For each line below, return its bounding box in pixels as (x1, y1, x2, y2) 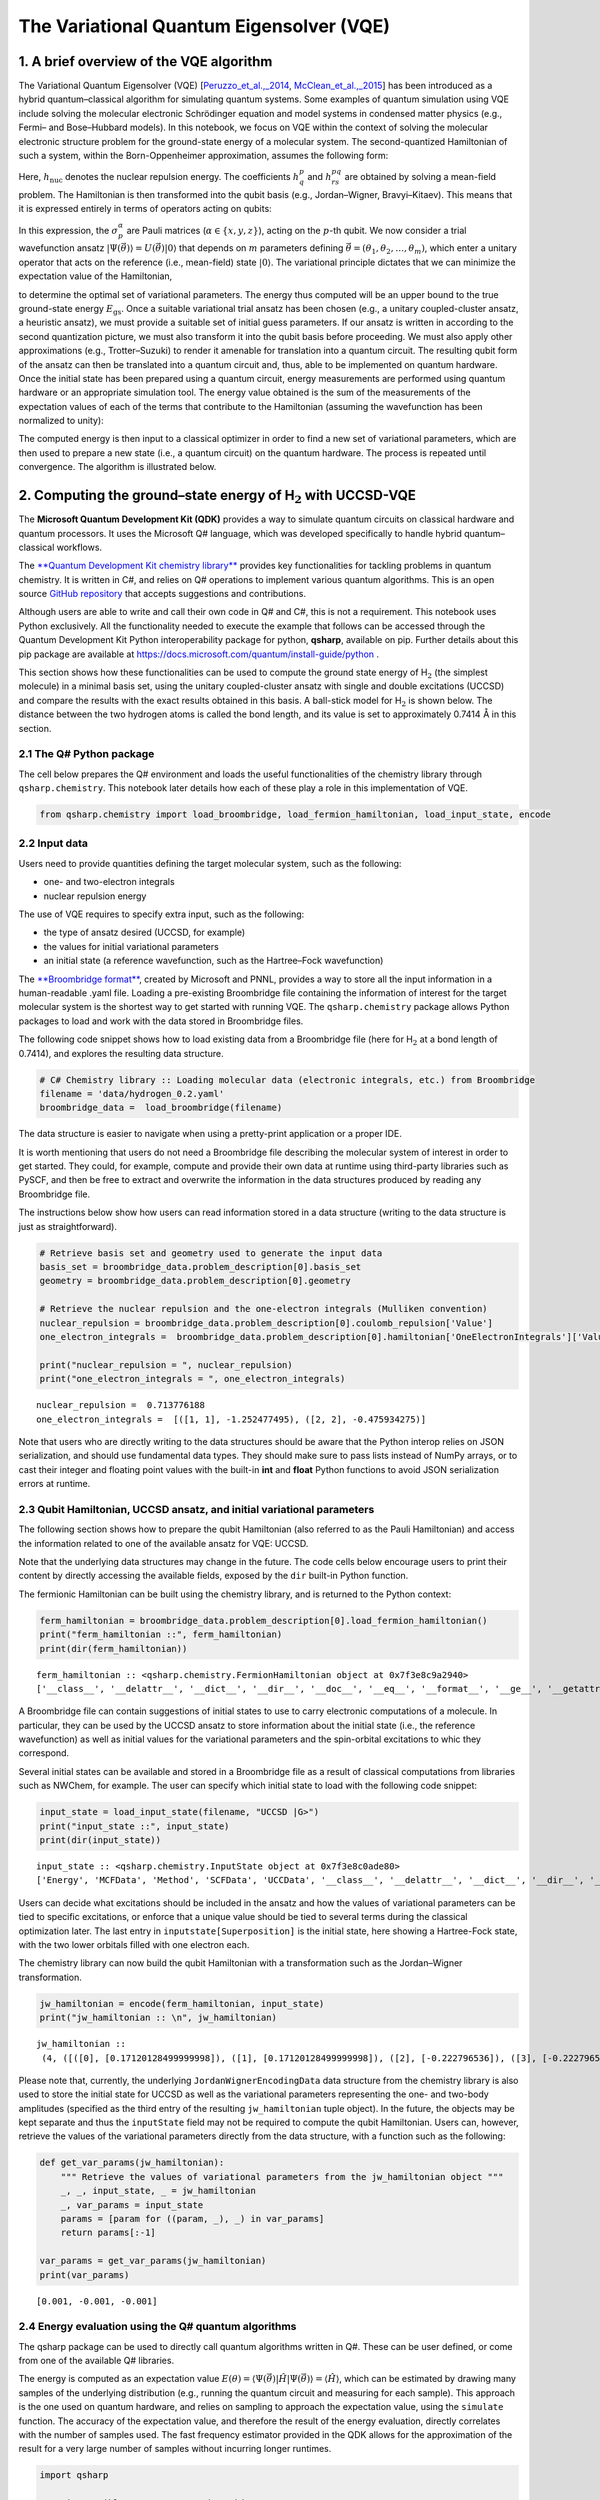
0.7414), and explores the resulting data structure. (18, 1047, 224, 1059)
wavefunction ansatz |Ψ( (18, 242, 122, 254)
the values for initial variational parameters (43, 940, 219, 952)
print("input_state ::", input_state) (39, 1820, 230, 1832)
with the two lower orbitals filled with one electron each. (18, 1938, 250, 1950)
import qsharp (39, 2470, 109, 2481)
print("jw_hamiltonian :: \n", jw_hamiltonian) (39, 2012, 277, 2024)
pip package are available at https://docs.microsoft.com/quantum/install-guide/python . (18, 648, 380, 660)
